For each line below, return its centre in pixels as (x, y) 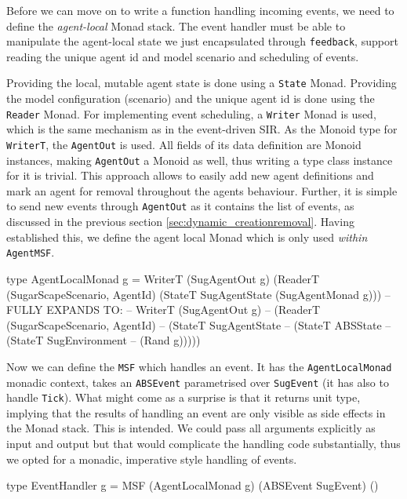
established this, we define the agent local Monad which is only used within (187, 237)
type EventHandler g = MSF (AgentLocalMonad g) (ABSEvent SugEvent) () (193, 485)
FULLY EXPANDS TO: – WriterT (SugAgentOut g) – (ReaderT (164, 310)
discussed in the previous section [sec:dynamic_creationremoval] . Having (180, 222)
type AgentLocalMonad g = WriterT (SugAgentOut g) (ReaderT (163, 278)
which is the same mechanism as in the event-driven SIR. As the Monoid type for (202, 129)
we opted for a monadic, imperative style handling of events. (152, 459)
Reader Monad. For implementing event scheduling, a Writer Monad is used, (191, 113)
